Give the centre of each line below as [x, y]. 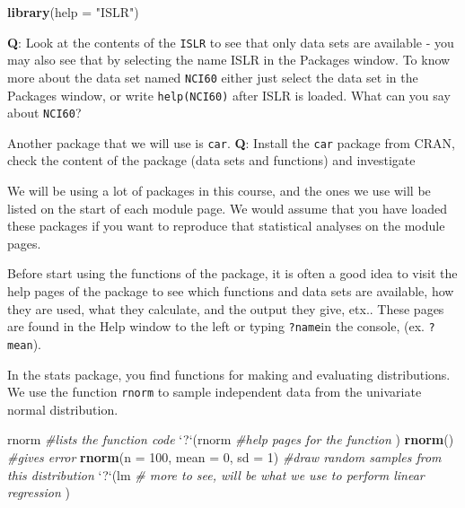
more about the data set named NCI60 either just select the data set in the [213, 77]
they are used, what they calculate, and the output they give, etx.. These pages [226, 308]
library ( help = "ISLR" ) [73, 12]
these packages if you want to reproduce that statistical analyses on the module [226, 226]
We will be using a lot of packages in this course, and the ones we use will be [219, 191]
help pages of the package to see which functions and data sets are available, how [231, 291]
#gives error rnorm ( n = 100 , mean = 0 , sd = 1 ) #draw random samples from [224, 456]
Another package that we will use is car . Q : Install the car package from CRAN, [231, 142]
